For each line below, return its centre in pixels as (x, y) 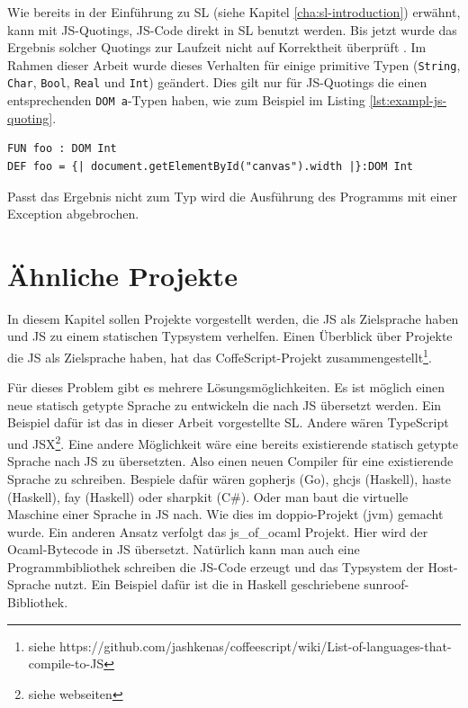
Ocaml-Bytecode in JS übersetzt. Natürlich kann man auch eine (184, 549)
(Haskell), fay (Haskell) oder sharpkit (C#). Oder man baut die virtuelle (208, 496)
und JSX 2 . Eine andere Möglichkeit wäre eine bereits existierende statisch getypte (233, 442)
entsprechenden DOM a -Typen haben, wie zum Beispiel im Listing (186, 100)
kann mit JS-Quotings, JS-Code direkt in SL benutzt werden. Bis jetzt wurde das (232, 29)
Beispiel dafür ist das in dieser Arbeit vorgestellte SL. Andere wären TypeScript (228, 422)
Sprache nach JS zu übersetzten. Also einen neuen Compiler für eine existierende (230, 461)
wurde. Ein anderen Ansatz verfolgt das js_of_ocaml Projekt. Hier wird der (218, 531)
